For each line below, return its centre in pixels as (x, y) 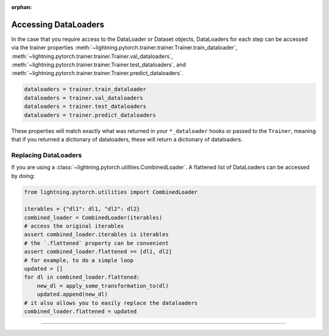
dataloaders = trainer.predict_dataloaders (90, 115)
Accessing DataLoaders (58, 24)
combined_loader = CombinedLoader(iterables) (93, 217)
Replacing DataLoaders (47, 155)
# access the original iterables (74, 226)
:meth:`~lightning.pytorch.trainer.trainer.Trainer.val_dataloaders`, (92, 56)
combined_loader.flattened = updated (80, 311)
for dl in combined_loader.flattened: (82, 277)
